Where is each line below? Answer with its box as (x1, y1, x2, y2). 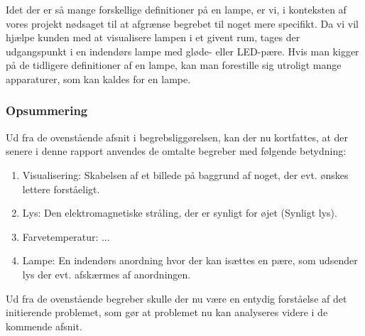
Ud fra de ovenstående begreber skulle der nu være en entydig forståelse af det (6, 291, 347, 305)
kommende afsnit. (6, 318, 82, 333)
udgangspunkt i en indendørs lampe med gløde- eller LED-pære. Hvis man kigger (6, 43, 359, 58)
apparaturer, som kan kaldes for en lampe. (6, 71, 191, 86)
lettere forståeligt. (22, 181, 100, 196)
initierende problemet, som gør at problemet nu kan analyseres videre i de (6, 305, 328, 320)
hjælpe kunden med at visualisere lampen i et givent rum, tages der (6, 30, 300, 45)
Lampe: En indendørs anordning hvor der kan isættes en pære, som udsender (22, 253, 358, 268)
